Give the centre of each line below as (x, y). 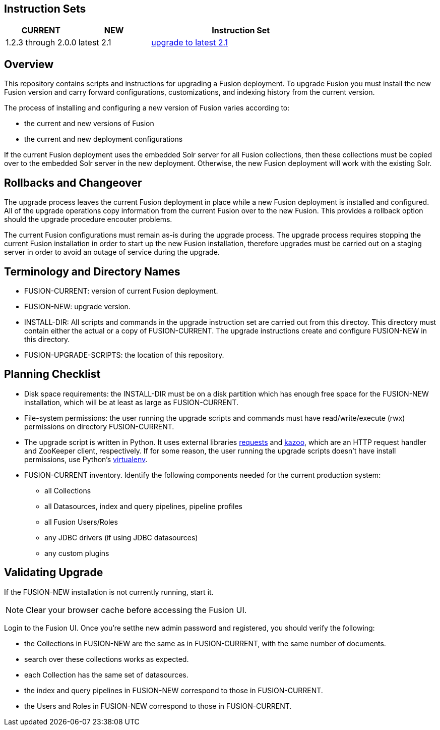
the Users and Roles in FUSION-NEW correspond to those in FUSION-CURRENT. (158, 706)
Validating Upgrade (54, 573)
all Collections (68, 490)
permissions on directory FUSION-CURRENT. (99, 426)
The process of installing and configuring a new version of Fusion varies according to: (147, 108)
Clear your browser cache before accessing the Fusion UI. (136, 610)
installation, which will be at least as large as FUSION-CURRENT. (131, 402)
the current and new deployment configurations (104, 139)
